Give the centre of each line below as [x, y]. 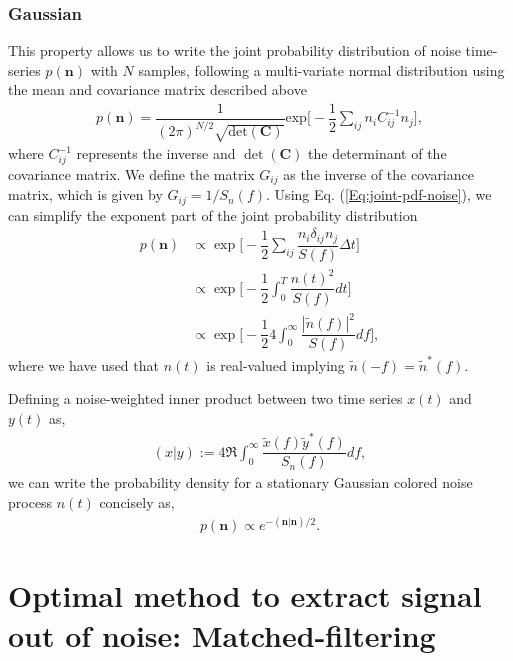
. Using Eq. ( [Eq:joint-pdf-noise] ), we [379, 194]
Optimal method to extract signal [245, 595]
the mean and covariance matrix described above [157, 89]
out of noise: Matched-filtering [222, 634]
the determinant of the [377, 153]
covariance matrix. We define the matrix [131, 173]
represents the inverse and [156, 153]
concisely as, [137, 502]
